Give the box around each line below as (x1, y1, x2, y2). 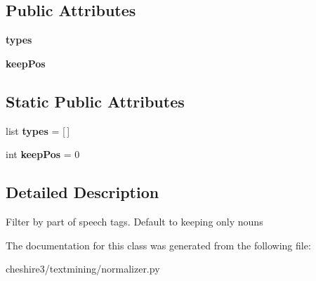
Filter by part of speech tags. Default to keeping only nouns (6, 214, 263, 228)
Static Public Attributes (6, 90, 185, 112)
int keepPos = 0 (6, 147, 80, 162)
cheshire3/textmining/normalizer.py (6, 261, 160, 276)
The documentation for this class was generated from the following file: (6, 237, 311, 252)
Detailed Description (6, 181, 159, 203)
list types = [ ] (6, 123, 70, 138)
